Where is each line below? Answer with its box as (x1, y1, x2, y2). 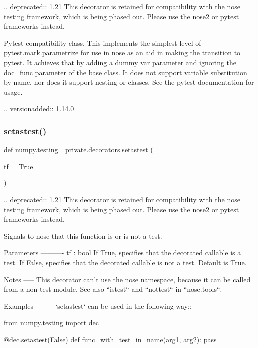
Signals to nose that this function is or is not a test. (4, 230, 162, 241)
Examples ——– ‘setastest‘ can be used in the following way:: (4, 300, 192, 311)
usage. (4, 86, 23, 97)
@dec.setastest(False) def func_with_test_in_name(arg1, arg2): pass (4, 334, 217, 344)
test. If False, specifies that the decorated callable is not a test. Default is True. (4, 257, 247, 267)
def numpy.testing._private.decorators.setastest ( (4, 144, 153, 155)
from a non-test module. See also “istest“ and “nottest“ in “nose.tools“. (4, 284, 221, 294)
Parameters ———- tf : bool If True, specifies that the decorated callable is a (4, 247, 241, 258)
